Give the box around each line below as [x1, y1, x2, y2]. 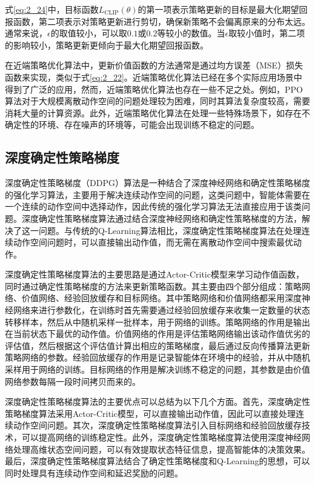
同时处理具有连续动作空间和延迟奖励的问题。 [5, 466, 183, 479]
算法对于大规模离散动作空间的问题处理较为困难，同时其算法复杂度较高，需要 [5, 95, 310, 107]
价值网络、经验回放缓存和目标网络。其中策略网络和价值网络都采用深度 [21, 291, 302, 304]
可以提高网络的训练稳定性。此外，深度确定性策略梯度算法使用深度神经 [21, 431, 302, 444]
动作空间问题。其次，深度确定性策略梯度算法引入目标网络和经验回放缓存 [13, 419, 302, 431]
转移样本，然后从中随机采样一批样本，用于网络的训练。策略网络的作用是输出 [5, 315, 310, 328]
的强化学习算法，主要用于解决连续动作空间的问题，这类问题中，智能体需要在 [5, 188, 310, 201]
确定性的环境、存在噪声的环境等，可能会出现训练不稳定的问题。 [5, 118, 259, 131]
